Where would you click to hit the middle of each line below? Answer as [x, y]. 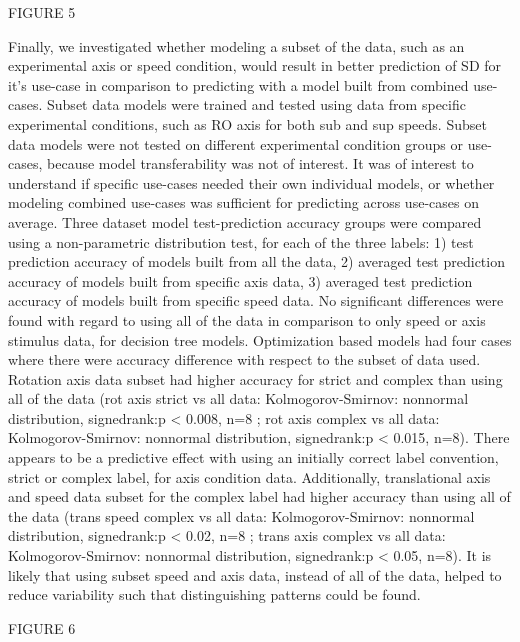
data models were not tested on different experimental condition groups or [236, 143]
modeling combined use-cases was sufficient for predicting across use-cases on [243, 202]
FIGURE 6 [42, 627]
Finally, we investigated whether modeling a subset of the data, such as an [236, 45]
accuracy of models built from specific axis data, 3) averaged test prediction [240, 280]
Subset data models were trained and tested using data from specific [256, 104]
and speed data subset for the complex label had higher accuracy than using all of [259, 496]
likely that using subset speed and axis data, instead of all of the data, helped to [255, 574]
